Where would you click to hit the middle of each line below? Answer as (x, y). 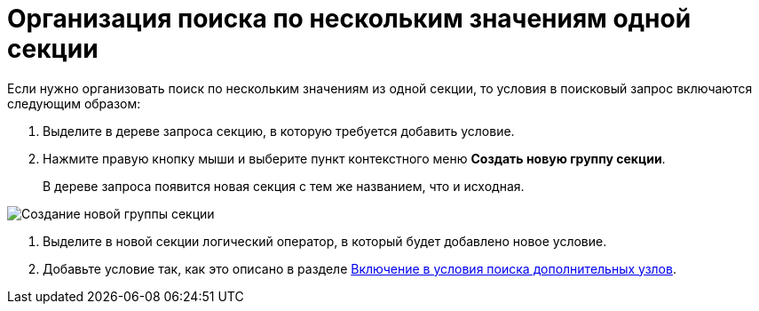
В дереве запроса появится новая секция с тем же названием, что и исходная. (284, 186)
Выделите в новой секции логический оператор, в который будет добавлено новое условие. (325, 241)
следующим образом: (74, 103)
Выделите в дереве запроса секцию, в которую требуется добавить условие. (279, 131)
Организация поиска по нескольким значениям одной (349, 19)
